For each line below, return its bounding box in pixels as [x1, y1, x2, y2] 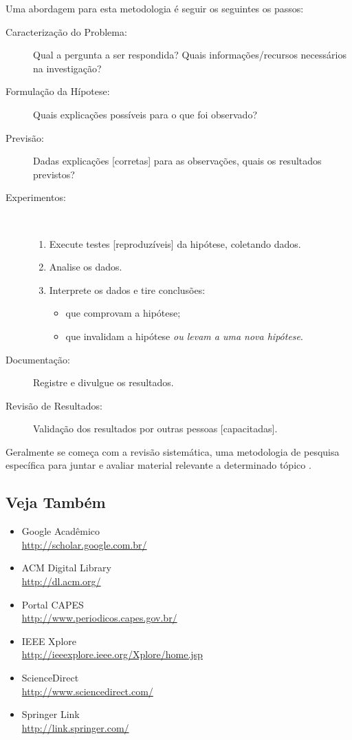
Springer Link [21, 707, 80, 721]
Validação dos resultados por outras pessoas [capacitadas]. [33, 421, 278, 436]
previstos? [33, 167, 75, 181]
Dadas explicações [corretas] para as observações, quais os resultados [33, 154, 322, 168]
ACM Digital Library [21, 560, 111, 575]
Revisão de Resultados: [5, 398, 102, 412]
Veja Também [5, 491, 106, 513]
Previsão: [5, 130, 44, 145]
